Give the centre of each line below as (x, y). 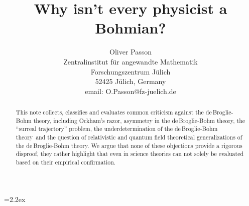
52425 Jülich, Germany (131, 81)
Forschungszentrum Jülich (131, 71)
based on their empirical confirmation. (66, 162)
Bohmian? (131, 28)
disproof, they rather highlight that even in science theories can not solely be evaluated (130, 154)
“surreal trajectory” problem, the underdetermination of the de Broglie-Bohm (117, 129)
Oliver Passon (131, 52)
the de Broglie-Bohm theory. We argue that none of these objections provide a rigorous (129, 145)
